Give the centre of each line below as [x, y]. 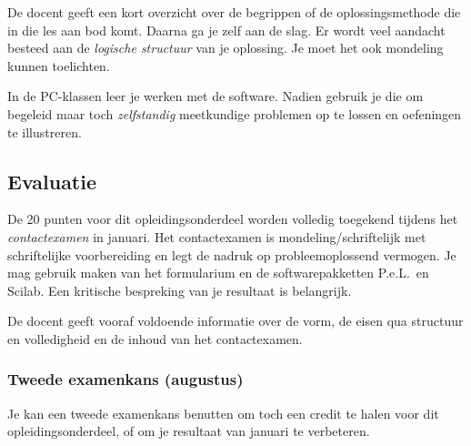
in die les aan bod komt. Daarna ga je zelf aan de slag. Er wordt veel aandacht [226, 30]
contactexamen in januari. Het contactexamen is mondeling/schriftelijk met [217, 236]
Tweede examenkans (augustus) [125, 379]
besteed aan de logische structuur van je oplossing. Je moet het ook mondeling [225, 48]
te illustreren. [45, 132]
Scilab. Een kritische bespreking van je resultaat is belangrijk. [180, 290]
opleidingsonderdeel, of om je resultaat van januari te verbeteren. [189, 431]
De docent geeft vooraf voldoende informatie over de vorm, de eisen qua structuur [235, 321]
